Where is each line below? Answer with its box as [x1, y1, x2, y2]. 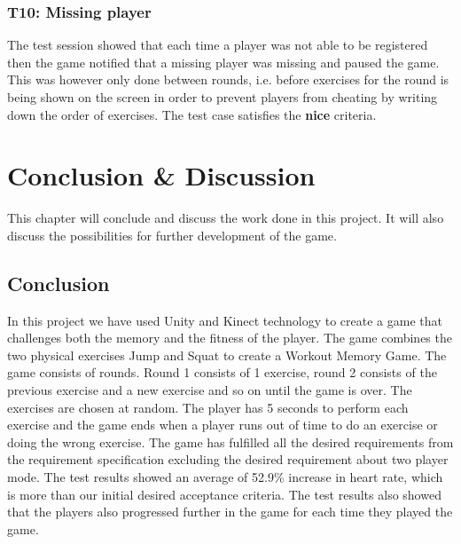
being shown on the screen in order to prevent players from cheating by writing [7, 88, 438, 106]
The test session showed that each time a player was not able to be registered [7, 35, 428, 54]
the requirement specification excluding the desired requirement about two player [7, 450, 449, 469]
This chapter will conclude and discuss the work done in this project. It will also [7, 209, 444, 227]
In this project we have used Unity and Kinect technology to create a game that [7, 311, 442, 329]
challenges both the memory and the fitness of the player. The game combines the [7, 328, 452, 347]
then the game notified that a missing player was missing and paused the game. [7, 52, 440, 71]
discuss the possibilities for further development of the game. [7, 225, 337, 244]
